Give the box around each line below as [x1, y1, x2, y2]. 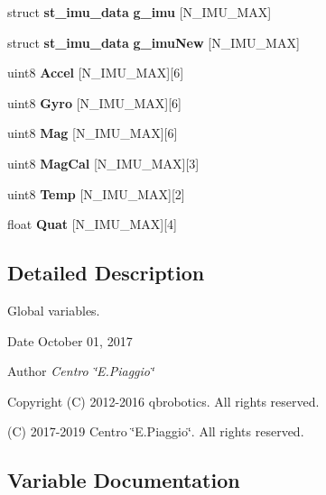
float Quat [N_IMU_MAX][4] [7, 215, 178, 234]
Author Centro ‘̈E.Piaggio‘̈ [7, 362, 154, 380]
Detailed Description [7, 259, 205, 287]
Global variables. [7, 300, 100, 319]
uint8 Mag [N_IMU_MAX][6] [7, 124, 178, 142]
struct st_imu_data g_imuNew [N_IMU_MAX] [7, 32, 300, 51]
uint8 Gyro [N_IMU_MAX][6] [7, 93, 182, 112]
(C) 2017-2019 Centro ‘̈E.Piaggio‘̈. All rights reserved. [7, 422, 304, 441]
